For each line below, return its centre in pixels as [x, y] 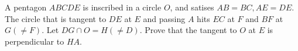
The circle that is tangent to [56, 18]
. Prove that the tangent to [188, 30]
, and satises [192, 7]
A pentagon [26, 7]
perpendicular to [35, 41]
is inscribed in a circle [122, 7]
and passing [164, 18]
